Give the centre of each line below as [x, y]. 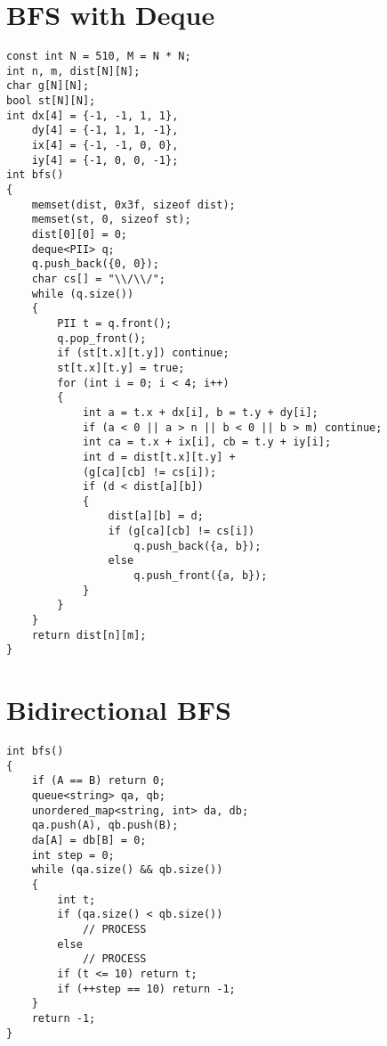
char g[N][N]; [48, 86]
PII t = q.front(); [115, 323]
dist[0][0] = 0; [80, 234]
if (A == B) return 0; [98, 781]
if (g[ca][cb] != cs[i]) [181, 531]
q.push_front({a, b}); [201, 576]
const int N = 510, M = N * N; [99, 57]
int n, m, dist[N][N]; [73, 71]
